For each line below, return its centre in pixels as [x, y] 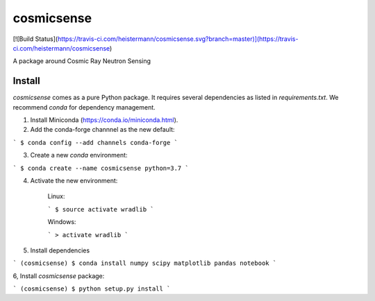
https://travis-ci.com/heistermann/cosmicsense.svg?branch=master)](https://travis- [178, 39]
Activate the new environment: [74, 180]
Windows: [62, 222]
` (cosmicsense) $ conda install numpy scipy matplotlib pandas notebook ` [145, 263]
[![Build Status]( [35, 39]
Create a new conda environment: [79, 155]
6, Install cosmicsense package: [59, 276]
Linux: [56, 196]
